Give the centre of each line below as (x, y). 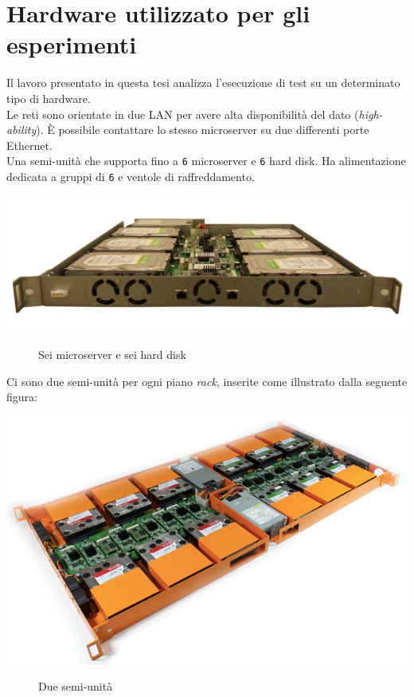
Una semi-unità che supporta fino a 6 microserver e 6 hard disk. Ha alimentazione (206, 161)
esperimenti (72, 44)
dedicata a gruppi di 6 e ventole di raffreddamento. (131, 176)
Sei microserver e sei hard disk (112, 354)
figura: (22, 397)
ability (21, 130)
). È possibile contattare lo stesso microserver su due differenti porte (203, 130)
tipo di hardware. (49, 98)
